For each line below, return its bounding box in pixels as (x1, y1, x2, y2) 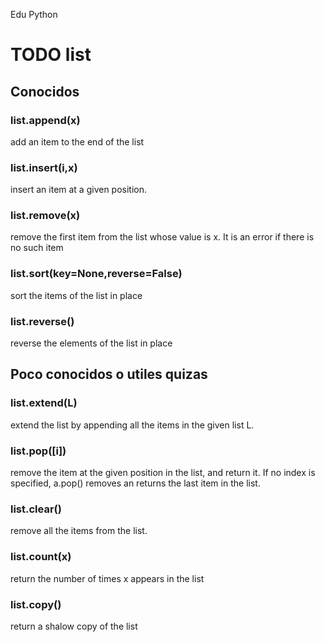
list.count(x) (10, 550, 72, 564)
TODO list (10, 44, 92, 66)
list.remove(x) (10, 209, 81, 223)
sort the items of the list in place (10, 289, 143, 301)
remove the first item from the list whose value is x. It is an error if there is (10, 231, 315, 243)
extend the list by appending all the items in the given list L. (10, 419, 255, 431)
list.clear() (10, 502, 62, 516)
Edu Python (10, 9, 58, 20)
